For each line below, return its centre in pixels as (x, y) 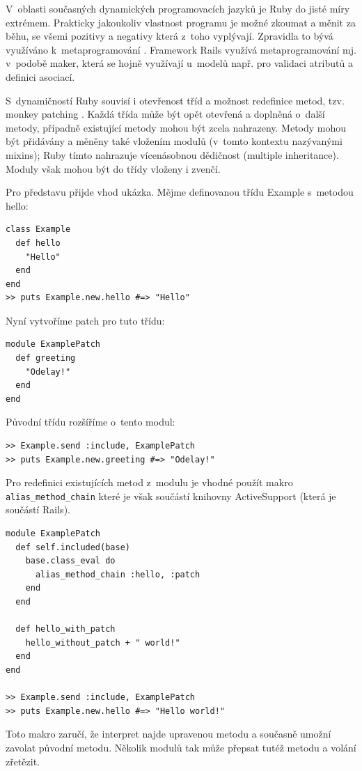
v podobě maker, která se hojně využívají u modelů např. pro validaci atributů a (179, 63)
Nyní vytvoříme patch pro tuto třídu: (85, 320)
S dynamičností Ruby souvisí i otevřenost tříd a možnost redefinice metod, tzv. (175, 100)
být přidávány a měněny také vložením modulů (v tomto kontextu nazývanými (174, 141)
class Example (38, 229)
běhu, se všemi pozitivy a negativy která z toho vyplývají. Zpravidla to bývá (170, 36)
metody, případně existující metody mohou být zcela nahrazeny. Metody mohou (176, 127)
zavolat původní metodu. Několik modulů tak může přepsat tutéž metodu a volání (181, 747)
